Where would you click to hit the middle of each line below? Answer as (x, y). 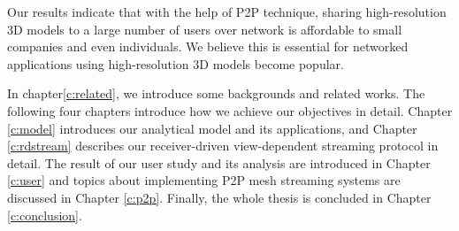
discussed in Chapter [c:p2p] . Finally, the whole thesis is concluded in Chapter (219, 197)
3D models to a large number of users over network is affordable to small (205, 29)
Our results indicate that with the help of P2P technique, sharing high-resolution (227, 12)
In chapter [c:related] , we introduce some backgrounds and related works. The (216, 93)
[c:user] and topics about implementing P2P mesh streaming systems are (204, 180)
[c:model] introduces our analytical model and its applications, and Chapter (212, 128)
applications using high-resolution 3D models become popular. (176, 63)
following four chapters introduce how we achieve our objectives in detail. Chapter (230, 110)
